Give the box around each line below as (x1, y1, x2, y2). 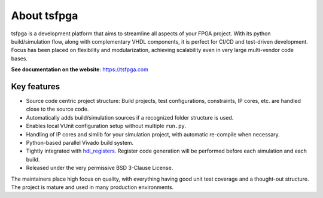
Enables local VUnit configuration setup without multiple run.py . (26, 123, 187, 130)
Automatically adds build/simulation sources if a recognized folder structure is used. (26, 114, 234, 121)
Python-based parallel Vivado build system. (26, 139, 134, 146)
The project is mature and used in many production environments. (11, 183, 174, 191)
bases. (11, 54, 28, 62)
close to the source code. (26, 105, 89, 113)
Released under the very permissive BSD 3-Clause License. (26, 165, 173, 172)
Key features (11, 81, 60, 92)
